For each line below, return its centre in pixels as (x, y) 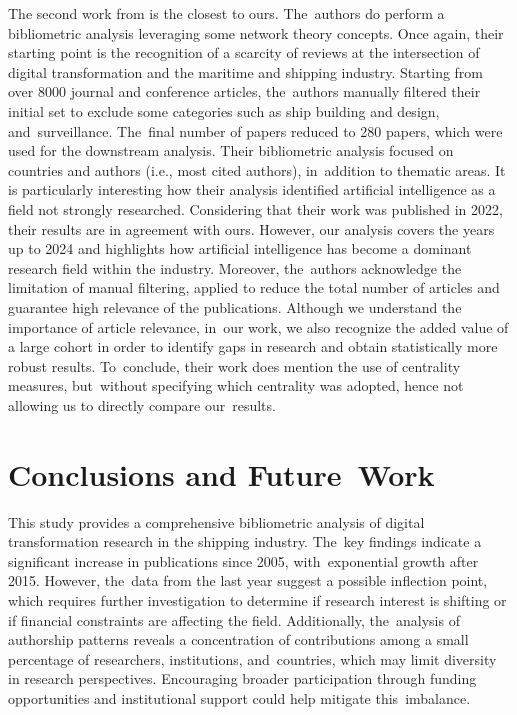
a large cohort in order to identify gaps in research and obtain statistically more (253, 346)
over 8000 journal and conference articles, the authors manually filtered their (244, 91)
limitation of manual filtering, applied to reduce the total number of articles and (254, 287)
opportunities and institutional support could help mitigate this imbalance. (239, 697)
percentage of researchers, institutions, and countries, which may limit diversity (252, 658)
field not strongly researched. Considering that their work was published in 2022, (255, 208)
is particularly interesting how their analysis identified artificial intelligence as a (252, 189)
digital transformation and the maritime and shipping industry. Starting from (246, 71)
